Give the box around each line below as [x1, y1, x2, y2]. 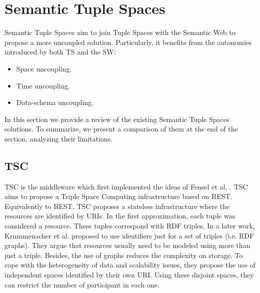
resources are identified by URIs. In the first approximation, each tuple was [4, 210, 235, 221]
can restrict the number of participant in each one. [4, 279, 159, 289]
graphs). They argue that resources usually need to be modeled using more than [4, 240, 250, 250]
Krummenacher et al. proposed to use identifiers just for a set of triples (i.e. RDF [4, 230, 254, 240]
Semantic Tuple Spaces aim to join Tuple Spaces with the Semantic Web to [4, 27, 235, 37]
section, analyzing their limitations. [4, 133, 113, 143]
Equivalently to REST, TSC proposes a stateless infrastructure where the [4, 200, 230, 211]
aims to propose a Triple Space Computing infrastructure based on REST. [4, 191, 232, 201]
